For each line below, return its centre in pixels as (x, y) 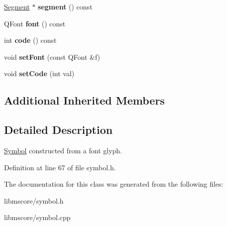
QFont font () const (35, 23)
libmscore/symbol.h (34, 200)
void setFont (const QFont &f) (52, 56)
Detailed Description (58, 130)
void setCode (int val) (39, 73)
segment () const (65, 6)
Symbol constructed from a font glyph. (63, 150)
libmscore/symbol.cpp (37, 217)
